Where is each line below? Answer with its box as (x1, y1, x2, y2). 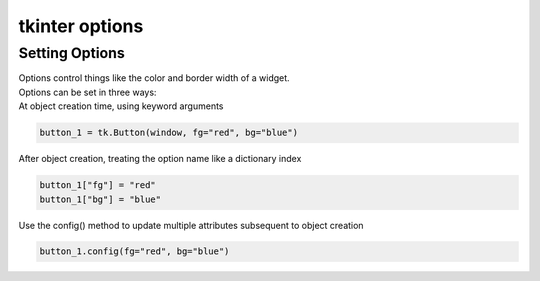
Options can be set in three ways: (18, 86, 157, 98)
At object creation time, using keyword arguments (18, 100, 224, 112)
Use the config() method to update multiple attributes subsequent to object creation (18, 219, 364, 231)
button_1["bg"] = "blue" (39, 193, 162, 205)
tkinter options (18, 15, 144, 37)
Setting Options (18, 44, 125, 62)
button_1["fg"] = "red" (39, 180, 157, 191)
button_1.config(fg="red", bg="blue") (39, 246, 230, 257)
